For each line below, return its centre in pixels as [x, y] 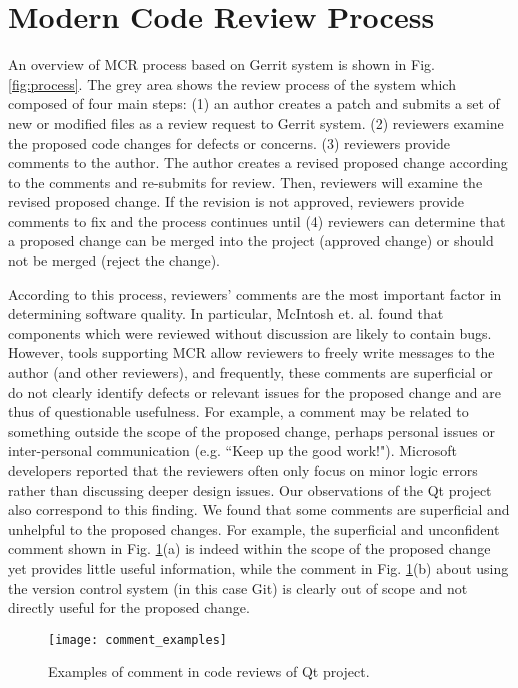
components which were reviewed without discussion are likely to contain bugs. [250, 332]
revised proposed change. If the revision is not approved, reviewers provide [236, 201]
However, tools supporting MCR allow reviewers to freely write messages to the [251, 352]
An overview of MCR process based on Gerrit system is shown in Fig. [221, 64]
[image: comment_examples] [137, 639]
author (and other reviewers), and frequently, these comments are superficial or [250, 372]
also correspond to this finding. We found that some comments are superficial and [259, 509]
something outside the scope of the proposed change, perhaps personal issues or [251, 430]
